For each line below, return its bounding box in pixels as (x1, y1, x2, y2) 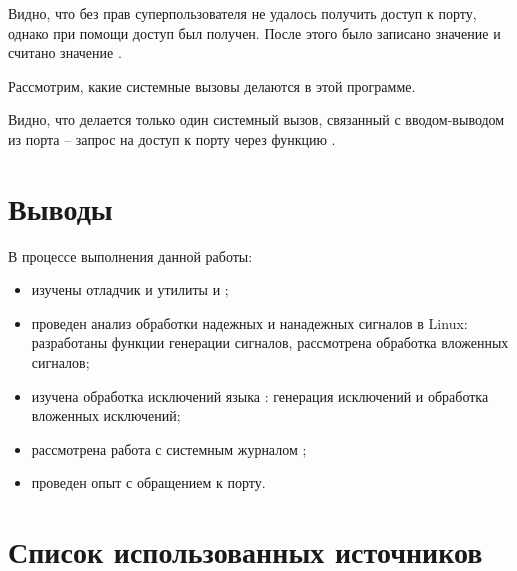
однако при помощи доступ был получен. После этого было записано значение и (8, 22, 501, 43)
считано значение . (8, 42, 122, 63)
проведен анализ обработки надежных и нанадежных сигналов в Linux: (31, 312, 468, 333)
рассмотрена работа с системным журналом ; (31, 438, 307, 459)
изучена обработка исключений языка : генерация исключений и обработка (31, 385, 489, 406)
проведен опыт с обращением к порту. (31, 472, 266, 493)
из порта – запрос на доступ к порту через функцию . (8, 128, 336, 149)
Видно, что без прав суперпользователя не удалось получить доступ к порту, (8, 3, 477, 23)
